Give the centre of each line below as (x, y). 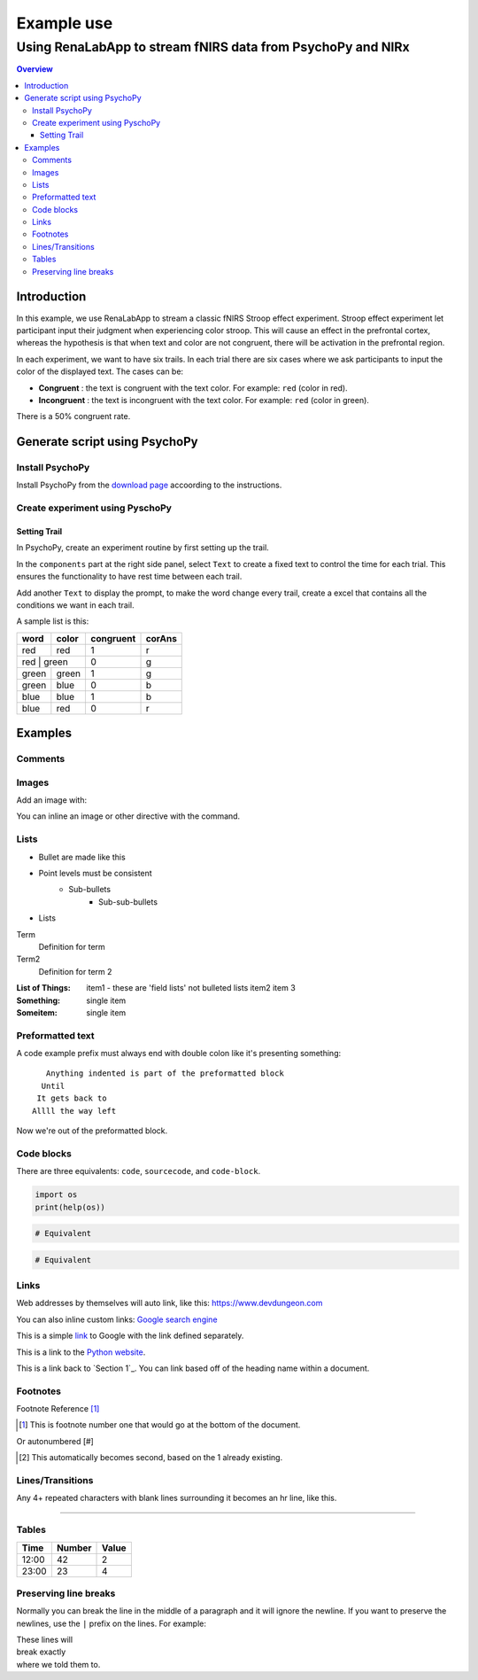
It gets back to (72, 1098)
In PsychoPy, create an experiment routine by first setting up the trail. (143, 548)
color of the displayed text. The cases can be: (100, 371)
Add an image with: (52, 800)
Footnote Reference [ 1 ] (58, 1409)
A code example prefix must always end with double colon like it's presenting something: (179, 1054)
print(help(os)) (70, 1207)
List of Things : (43, 988)
